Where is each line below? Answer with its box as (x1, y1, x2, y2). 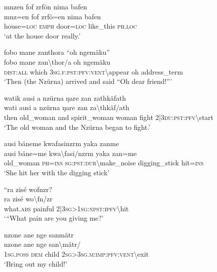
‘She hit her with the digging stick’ (4, 167, 110, 177)
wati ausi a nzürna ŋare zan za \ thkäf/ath (4, 102, 130, 113)
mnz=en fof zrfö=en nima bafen (4, 11, 101, 21)
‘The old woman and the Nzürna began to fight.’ (4, 121, 151, 132)
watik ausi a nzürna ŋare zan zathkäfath (4, 92, 126, 103)
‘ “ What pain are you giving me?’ (4, 213, 104, 223)
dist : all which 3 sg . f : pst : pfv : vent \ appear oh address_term (4, 66, 183, 77)
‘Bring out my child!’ (4, 258, 67, 269)
